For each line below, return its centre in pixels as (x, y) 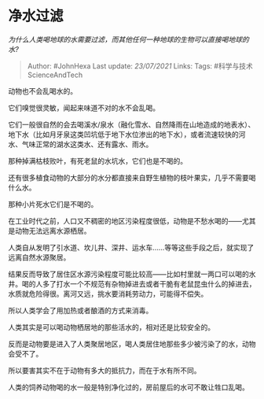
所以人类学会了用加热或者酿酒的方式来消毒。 (81, 310)
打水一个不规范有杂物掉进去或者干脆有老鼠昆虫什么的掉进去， (156, 283)
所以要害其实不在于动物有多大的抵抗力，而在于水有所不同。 (104, 370)
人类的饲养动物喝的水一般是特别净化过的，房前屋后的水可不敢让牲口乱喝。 (128, 387)
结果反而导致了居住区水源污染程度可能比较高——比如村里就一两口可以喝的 (128, 274)
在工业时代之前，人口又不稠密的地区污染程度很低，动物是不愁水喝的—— (125, 220)
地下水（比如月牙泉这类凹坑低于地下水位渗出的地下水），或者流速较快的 (123, 134)
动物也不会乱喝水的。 (42, 91)
